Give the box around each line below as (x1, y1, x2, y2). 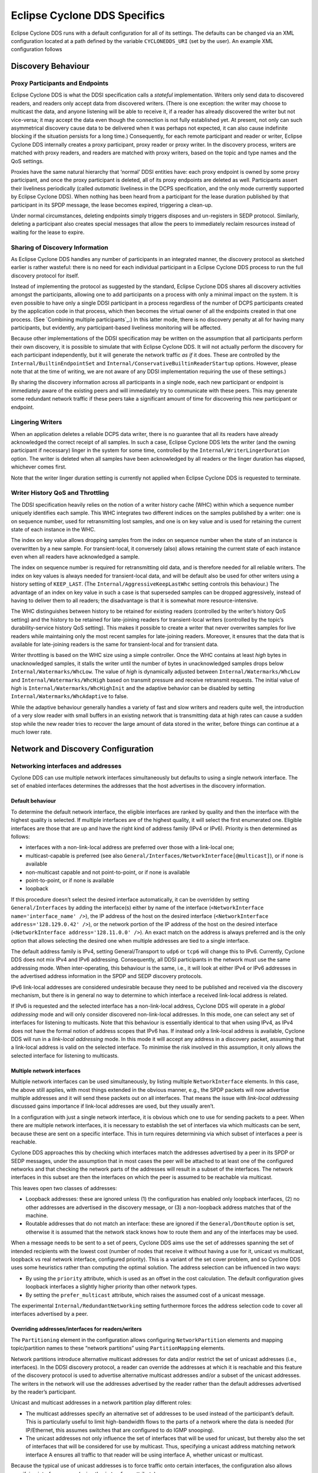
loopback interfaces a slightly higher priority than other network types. (25, 1283, 197, 1290)
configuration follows (11, 46, 62, 53)
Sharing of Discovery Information (11, 243, 108, 252)
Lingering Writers (11, 418, 62, 427)
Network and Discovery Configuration (11, 744, 154, 754)
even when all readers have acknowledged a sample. (11, 553, 140, 560)
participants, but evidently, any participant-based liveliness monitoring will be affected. (11, 324, 222, 331)
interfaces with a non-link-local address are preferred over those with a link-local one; (25, 844, 235, 851)
